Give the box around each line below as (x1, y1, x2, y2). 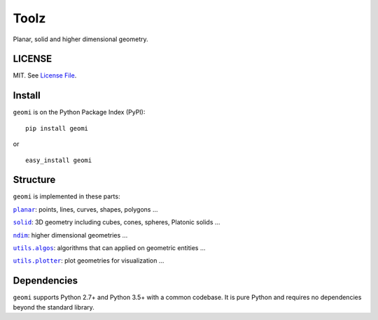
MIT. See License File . (13, 71, 77, 80)
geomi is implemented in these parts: (13, 192, 120, 201)
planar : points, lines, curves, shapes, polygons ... (13, 205, 158, 213)
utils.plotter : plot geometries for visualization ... (13, 256, 164, 265)
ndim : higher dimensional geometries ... (13, 231, 128, 239)
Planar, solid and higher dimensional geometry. (13, 35, 148, 43)
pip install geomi (25, 124, 89, 132)
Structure (13, 174, 56, 186)
